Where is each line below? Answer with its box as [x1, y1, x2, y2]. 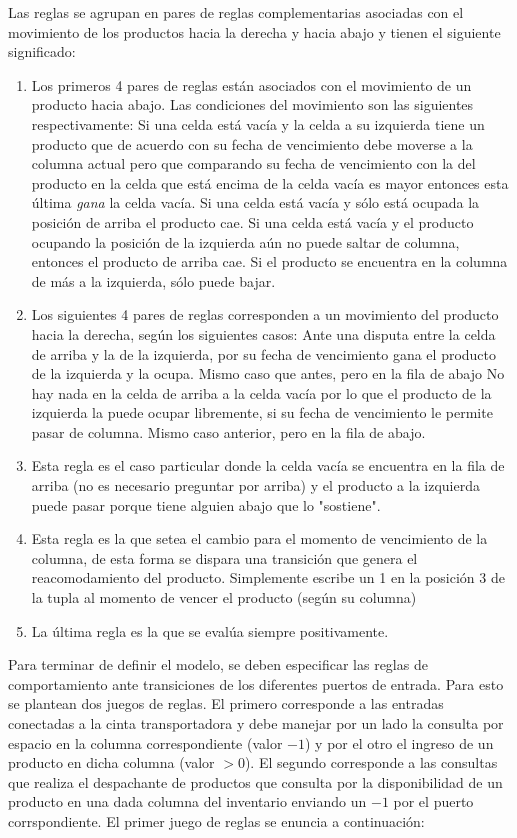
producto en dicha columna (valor [8, 752, 215, 773]
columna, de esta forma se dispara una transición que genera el [31, 547, 418, 568]
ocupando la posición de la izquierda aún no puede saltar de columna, [31, 231, 460, 252]
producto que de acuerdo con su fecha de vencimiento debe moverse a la [31, 133, 473, 154]
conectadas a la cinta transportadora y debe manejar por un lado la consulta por [8, 713, 504, 733]
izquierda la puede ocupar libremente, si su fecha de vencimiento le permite [31, 402, 493, 423]
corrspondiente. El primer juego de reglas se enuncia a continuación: [8, 810, 425, 831]
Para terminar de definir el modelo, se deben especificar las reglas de [8, 654, 428, 675]
